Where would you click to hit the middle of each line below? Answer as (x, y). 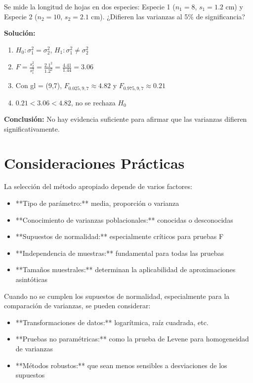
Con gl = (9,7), (39, 85)
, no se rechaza (93, 102)
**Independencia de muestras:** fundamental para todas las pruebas (120, 253)
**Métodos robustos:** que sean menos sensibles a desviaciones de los (121, 365)
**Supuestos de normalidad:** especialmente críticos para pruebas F (120, 236)
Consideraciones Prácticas (94, 163)
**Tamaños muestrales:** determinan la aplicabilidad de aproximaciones (126, 269)
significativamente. (32, 128)
